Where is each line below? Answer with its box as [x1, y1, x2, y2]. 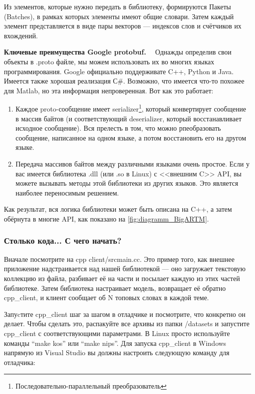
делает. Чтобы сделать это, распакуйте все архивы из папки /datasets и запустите [4, 318, 250, 329]
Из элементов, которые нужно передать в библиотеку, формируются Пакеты [4, 1, 231, 11]
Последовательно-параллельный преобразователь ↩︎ [15, 381, 167, 391]
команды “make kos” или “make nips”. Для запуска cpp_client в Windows [4, 338, 227, 348]
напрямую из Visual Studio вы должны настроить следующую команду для [4, 347, 229, 358]
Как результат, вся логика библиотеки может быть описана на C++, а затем [4, 204, 232, 214]
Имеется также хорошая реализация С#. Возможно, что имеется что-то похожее [4, 76, 245, 86]
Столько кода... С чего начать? [4, 234, 122, 247]
